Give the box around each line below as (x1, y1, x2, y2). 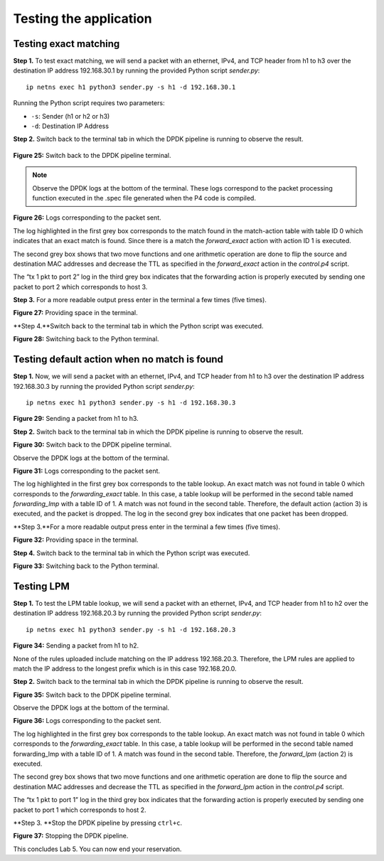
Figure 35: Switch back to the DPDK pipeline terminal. (13, 690, 172, 699)
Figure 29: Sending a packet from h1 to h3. (13, 415, 139, 423)
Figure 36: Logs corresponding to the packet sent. (13, 717, 161, 725)
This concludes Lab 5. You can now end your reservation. (13, 845, 182, 853)
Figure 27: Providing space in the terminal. (13, 309, 138, 317)
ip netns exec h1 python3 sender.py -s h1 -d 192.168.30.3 (26, 398, 236, 407)
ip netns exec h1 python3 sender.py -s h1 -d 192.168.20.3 (26, 626, 236, 633)
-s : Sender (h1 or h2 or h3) (31, 112, 110, 120)
